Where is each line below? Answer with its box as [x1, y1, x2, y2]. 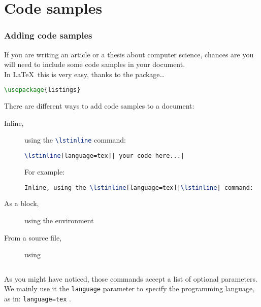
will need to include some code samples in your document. [4, 59, 185, 70]
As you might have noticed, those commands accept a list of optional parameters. [4, 273, 257, 284]
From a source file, [4, 232, 62, 243]
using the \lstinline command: [24, 134, 126, 145]
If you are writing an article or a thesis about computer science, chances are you [4, 49, 254, 59]
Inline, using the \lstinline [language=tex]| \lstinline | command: [24, 184, 254, 191]
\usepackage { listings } [4, 86, 81, 94]
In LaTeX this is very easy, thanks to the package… [4, 69, 165, 79]
